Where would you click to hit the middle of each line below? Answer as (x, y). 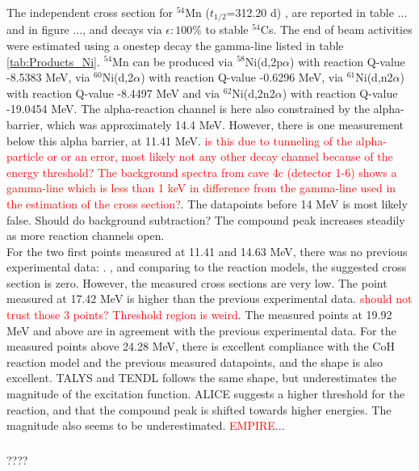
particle (25, 156)
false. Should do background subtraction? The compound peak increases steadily (206, 219)
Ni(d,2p (264, 61)
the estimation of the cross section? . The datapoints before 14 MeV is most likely (207, 203)
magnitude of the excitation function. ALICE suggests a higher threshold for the (206, 394)
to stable (227, 29)
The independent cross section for (90, 12)
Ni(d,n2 (374, 77)
